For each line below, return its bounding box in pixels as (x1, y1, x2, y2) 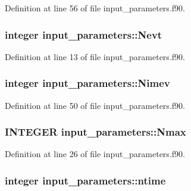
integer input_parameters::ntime (5, 173, 166, 187)
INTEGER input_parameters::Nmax (5, 124, 186, 139)
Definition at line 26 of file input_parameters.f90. (5, 148, 185, 160)
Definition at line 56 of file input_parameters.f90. (5, 2, 185, 14)
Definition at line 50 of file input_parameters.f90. (5, 99, 185, 111)
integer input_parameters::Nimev (5, 76, 170, 90)
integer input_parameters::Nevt (5, 27, 162, 42)
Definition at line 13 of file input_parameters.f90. (5, 50, 185, 62)
